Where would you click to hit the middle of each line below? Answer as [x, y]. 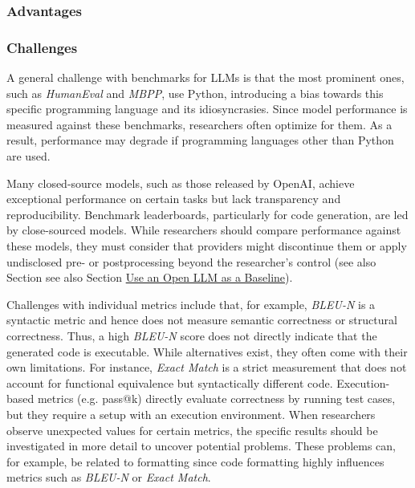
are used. [28, 156]
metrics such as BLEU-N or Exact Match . [109, 477]
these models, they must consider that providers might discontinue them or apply [207, 246]
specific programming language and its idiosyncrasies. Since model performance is [207, 109]
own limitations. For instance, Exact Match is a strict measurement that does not [207, 367]
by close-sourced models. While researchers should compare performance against [204, 230]
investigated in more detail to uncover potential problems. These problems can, [201, 446]
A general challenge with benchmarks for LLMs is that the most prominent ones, [205, 77]
